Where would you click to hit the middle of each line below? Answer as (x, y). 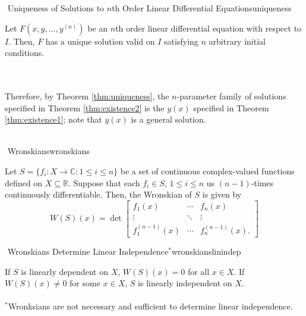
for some (85, 283)
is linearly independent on (185, 283)
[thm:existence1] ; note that (53, 119)
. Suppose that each (104, 182)
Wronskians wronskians (48, 151)
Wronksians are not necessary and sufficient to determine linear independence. (150, 306)
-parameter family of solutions (231, 96)
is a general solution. (168, 119)
